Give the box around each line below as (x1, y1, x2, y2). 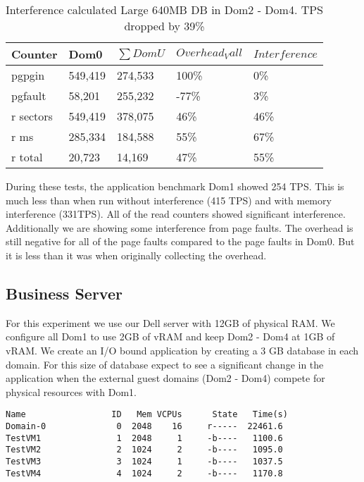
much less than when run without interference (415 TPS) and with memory (6, 192, 332, 207)
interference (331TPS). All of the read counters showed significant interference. (6, 206, 346, 221)
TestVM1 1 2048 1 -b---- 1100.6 (6, 433, 283, 443)
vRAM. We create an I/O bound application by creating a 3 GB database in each (6, 342, 359, 357)
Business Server (6, 282, 123, 304)
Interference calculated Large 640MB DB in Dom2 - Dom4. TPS (6, 1, 324, 18)
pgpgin (11, 67, 45, 83)
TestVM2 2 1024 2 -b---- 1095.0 (6, 445, 283, 455)
